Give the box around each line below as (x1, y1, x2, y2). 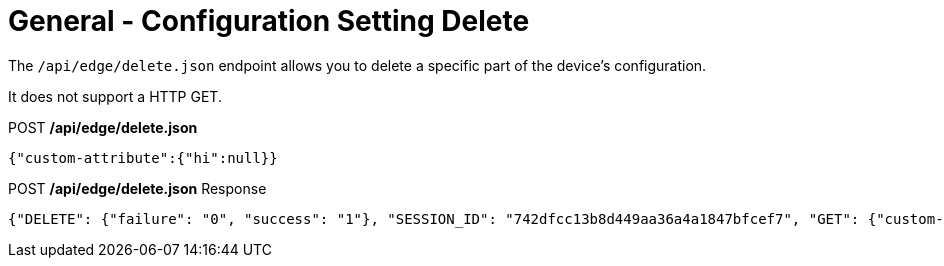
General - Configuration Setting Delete (8, 4, 530, 38)
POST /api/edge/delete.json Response (8, 179, 267, 197)
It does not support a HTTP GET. (8, 87, 222, 105)
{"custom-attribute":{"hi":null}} (8, 149, 278, 166)
